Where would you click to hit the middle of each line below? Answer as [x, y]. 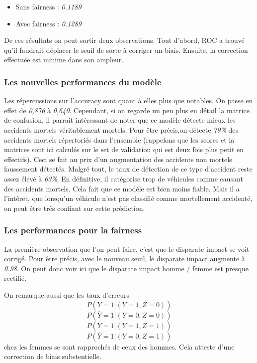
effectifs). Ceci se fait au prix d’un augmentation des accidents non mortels [118, 159]
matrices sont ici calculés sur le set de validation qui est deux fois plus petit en [124, 149]
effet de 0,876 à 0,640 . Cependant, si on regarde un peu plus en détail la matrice [127, 110]
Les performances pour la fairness [73, 230]
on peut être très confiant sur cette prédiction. [75, 208]
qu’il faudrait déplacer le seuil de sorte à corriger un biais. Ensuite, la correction [126, 50]
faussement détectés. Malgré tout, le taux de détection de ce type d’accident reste [128, 169]
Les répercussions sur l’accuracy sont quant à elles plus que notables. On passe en [128, 100]
